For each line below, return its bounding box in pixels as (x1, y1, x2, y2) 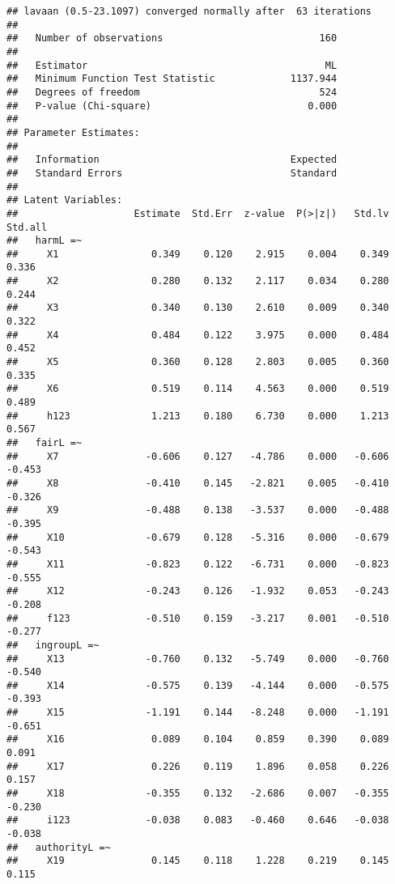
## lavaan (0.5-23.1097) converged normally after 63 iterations (6, 6, 372, 17)
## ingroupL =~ (6, 639, 100, 651)
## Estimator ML (6, 59, 338, 71)
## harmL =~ (6, 235, 83, 247)
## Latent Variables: (6, 194, 123, 206)
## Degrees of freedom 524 (6, 86, 338, 98)
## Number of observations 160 (6, 32, 338, 45)
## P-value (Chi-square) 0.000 (6, 100, 338, 112)
